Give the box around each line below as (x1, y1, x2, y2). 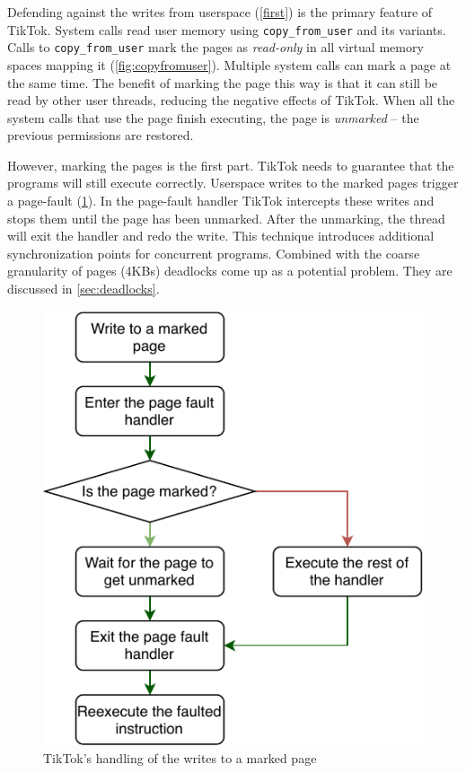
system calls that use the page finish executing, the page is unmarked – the (7, 108, 419, 127)
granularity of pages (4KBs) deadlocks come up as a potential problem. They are (7, 261, 453, 280)
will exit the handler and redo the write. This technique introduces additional (7, 226, 435, 245)
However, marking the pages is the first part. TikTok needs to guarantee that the (7, 155, 454, 174)
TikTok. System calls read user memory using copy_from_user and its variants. (7, 20, 446, 39)
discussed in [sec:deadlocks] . (7, 279, 160, 298)
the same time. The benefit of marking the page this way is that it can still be (7, 73, 438, 92)
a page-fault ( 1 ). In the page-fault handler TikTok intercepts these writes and (7, 191, 435, 210)
